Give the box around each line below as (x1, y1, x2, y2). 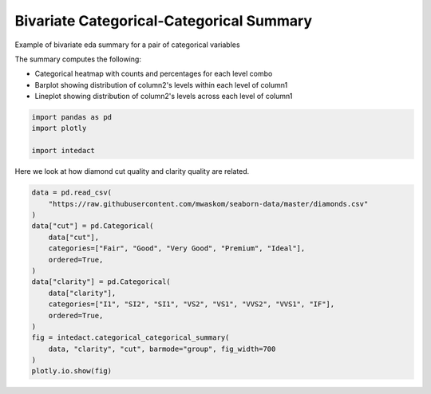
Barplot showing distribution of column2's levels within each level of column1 (34, 80, 288, 89)
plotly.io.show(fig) (31, 367, 112, 376)
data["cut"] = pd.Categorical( (31, 222, 155, 230)
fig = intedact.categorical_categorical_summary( (31, 333, 230, 342)
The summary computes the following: (14, 54, 141, 64)
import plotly (31, 124, 87, 133)
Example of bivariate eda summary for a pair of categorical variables (14, 40, 240, 49)
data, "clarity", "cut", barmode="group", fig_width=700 (48, 344, 276, 353)
